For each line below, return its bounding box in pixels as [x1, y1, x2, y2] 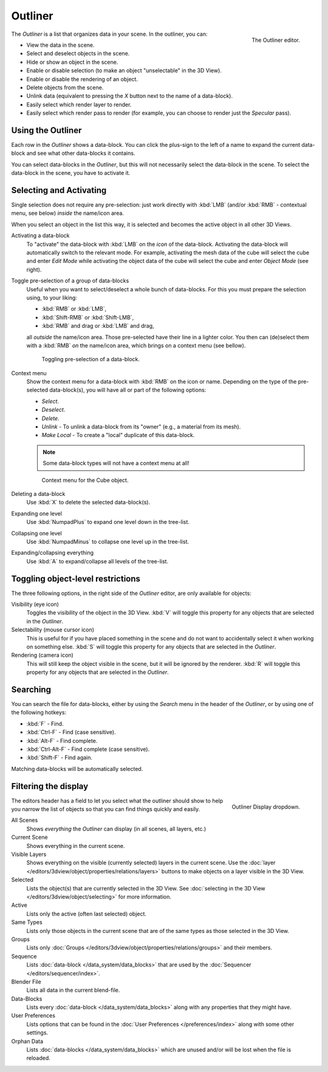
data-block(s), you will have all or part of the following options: [49, 386, 207, 394]
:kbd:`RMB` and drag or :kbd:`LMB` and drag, [41, 322, 154, 330]
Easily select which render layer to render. [26, 101, 132, 108]
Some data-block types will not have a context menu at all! [43, 460, 190, 467]
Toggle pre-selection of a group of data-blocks [11, 277, 129, 285]
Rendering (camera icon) [11, 651, 74, 659]
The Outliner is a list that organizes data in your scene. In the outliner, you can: [11, 30, 208, 38]
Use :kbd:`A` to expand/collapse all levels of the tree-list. [26, 557, 169, 565]
